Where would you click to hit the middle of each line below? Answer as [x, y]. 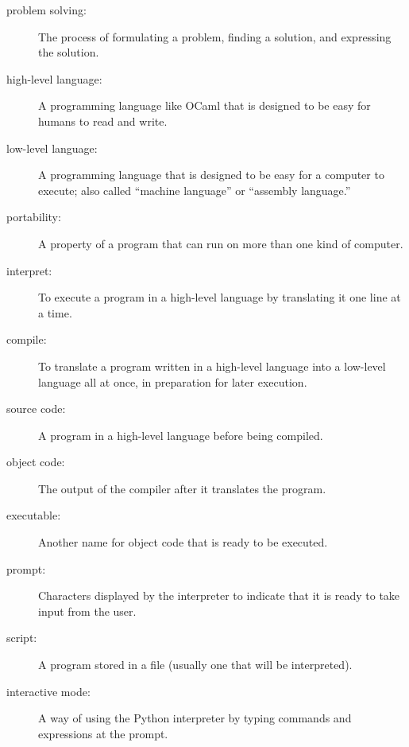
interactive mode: [48, 691]
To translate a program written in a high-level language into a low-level [212, 366]
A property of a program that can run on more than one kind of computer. [221, 243]
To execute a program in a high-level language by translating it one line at [220, 297]
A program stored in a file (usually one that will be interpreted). [195, 665]
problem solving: [46, 10]
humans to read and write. [103, 121]
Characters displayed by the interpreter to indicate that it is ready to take [219, 595]
